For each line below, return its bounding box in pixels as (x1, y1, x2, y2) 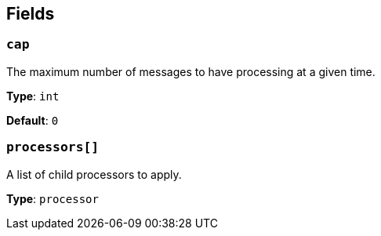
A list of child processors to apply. (6, 167, 182, 181)
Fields (6, 4, 55, 24)
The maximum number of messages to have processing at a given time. (6, 64, 376, 78)
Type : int (6, 89, 60, 103)
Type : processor (6, 191, 99, 205)
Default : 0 (6, 113, 59, 127)
